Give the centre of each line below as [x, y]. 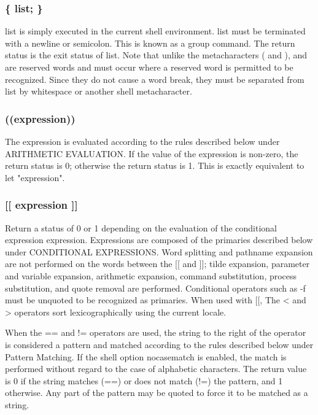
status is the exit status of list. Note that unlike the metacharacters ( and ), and [156, 55]
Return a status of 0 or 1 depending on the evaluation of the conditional [141, 227]
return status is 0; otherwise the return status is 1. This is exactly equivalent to [155, 165]
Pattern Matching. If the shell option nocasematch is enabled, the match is [146, 356]
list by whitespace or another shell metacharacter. [99, 91]
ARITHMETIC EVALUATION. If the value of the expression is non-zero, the [152, 153]
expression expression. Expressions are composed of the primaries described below [159, 240]
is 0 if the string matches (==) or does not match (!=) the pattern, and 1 [144, 380]
